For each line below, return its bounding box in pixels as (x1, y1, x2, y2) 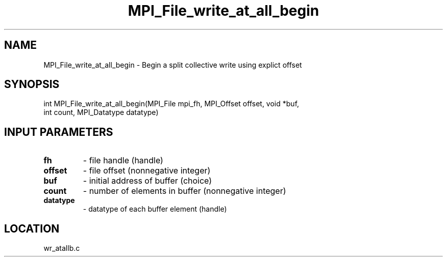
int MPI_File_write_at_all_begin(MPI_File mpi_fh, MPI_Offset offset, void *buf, (43, 99, 300, 108)
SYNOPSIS (4, 78, 60, 91)
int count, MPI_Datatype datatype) (43, 108, 159, 117)
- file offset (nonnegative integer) (83, 165, 211, 176)
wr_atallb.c (43, 244, 80, 253)
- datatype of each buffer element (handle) (83, 205, 227, 214)
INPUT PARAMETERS (4, 125, 113, 138)
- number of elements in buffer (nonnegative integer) (83, 186, 286, 196)
